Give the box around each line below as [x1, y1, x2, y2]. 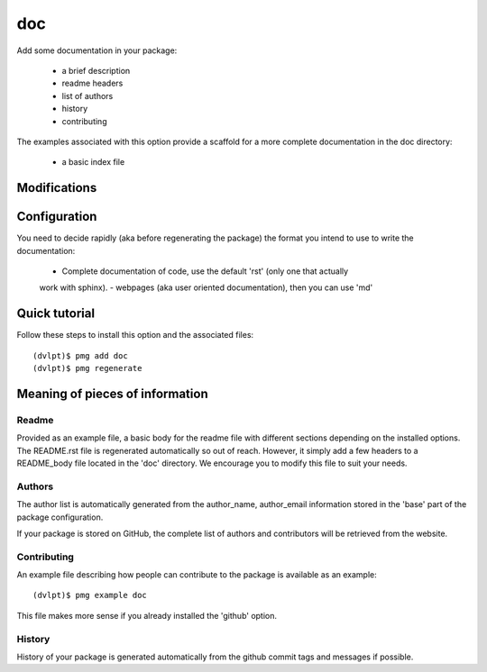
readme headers [61, 77, 124, 89]
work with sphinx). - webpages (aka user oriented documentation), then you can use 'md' [39, 282, 373, 293]
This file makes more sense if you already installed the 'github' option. [16, 610, 278, 621]
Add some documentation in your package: [16, 45, 178, 56]
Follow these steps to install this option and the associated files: [16, 330, 254, 341]
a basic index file [61, 157, 125, 168]
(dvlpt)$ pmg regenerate [32, 363, 142, 374]
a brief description [61, 65, 131, 76]
